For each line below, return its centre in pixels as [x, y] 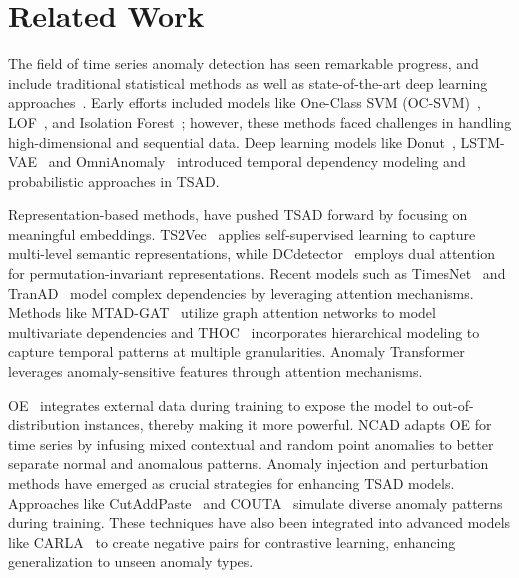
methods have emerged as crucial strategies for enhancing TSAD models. [231, 483]
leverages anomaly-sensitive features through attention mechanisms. [215, 371]
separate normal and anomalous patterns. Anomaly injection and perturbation [248, 463]
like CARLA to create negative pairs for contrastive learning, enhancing [232, 541]
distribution [44, 424]
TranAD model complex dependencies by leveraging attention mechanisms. [241, 292]
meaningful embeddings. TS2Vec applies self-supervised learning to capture [242, 233]
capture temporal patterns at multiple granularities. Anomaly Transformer [236, 351]
